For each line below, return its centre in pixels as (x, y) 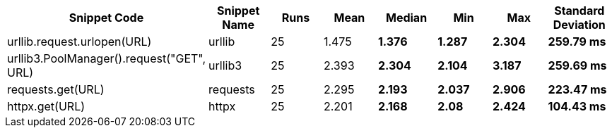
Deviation (579, 25)
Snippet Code (106, 18)
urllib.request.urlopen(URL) (80, 42)
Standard (579, 11)
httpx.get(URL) (46, 106)
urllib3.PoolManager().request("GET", (107, 58)
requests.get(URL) (56, 89)
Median (406, 18)
